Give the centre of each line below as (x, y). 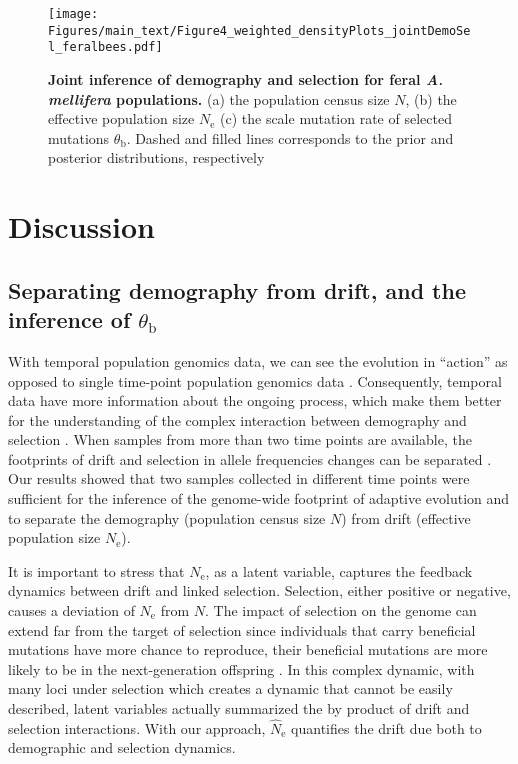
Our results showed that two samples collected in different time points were (239, 478)
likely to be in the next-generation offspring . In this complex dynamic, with (241, 668)
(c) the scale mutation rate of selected (336, 118)
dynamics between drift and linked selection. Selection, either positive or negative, (259, 590)
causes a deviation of (71, 610)
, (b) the (431, 98)
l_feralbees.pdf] (105, 47)
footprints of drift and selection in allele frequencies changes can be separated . (250, 458)
